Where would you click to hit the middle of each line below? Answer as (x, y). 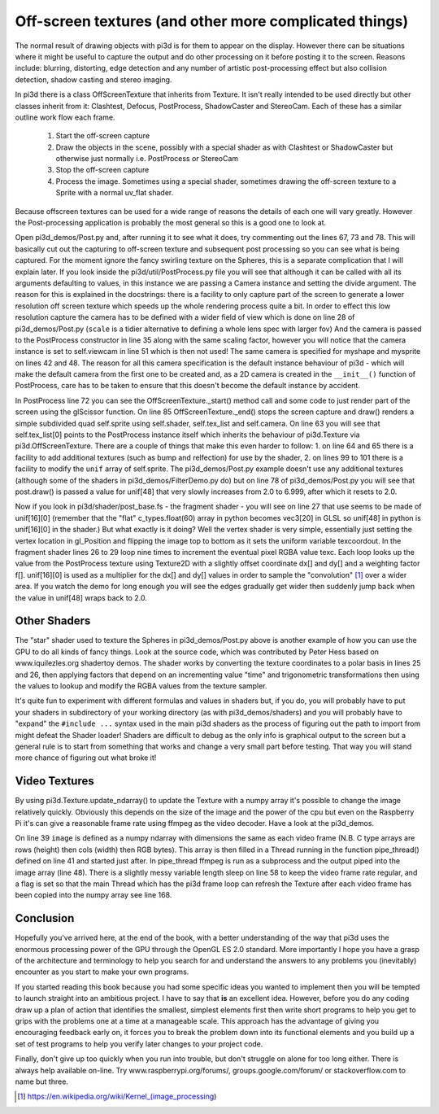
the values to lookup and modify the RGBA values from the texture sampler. (141, 686)
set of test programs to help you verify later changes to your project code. (139, 1044)
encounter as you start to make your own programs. (102, 972)
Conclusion (45, 918)
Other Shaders (53, 621)
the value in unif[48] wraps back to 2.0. (81, 597)
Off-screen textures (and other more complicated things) (212, 21)
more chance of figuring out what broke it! (86, 758)
